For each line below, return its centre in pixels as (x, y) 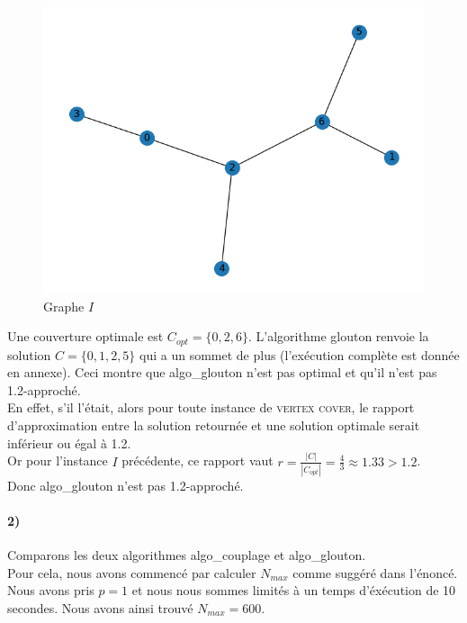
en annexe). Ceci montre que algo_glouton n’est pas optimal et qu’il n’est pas (222, 372)
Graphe (64, 306)
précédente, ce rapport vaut (198, 460)
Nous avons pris (51, 590)
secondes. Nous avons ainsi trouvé (100, 608)
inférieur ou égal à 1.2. (69, 442)
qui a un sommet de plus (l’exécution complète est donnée (300, 354)
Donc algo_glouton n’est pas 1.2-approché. (126, 485)
